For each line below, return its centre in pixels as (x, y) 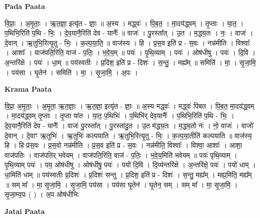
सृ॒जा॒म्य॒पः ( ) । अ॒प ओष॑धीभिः (42, 194)
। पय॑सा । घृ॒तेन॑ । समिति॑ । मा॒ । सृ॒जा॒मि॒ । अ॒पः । (71, 72)
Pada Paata (25, 6)
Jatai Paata (25, 211)
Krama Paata (28, 89)
